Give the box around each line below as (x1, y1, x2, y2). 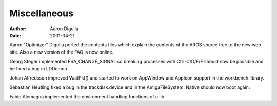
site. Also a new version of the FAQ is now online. (9, 49, 114, 55)
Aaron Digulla (50, 25, 79, 32)
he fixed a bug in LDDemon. (9, 65, 69, 71)
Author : (9, 25, 27, 32)
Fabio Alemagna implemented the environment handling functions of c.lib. (9, 93, 166, 99)
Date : (9, 32, 22, 38)
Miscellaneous (9, 8, 74, 19)
